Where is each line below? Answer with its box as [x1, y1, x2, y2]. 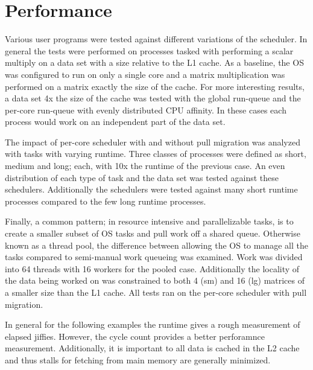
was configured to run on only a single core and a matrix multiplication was [5, 68, 285, 80]
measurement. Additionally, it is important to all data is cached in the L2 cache [5, 342, 300, 354]
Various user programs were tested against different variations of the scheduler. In [5, 33, 308, 45]
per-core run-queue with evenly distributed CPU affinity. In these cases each [5, 103, 286, 116]
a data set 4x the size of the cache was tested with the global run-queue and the [5, 92, 301, 104]
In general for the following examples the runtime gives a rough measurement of [5, 318, 300, 331]
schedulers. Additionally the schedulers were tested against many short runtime [5, 183, 298, 196]
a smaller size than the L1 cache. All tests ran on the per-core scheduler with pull [5, 286, 307, 298]
